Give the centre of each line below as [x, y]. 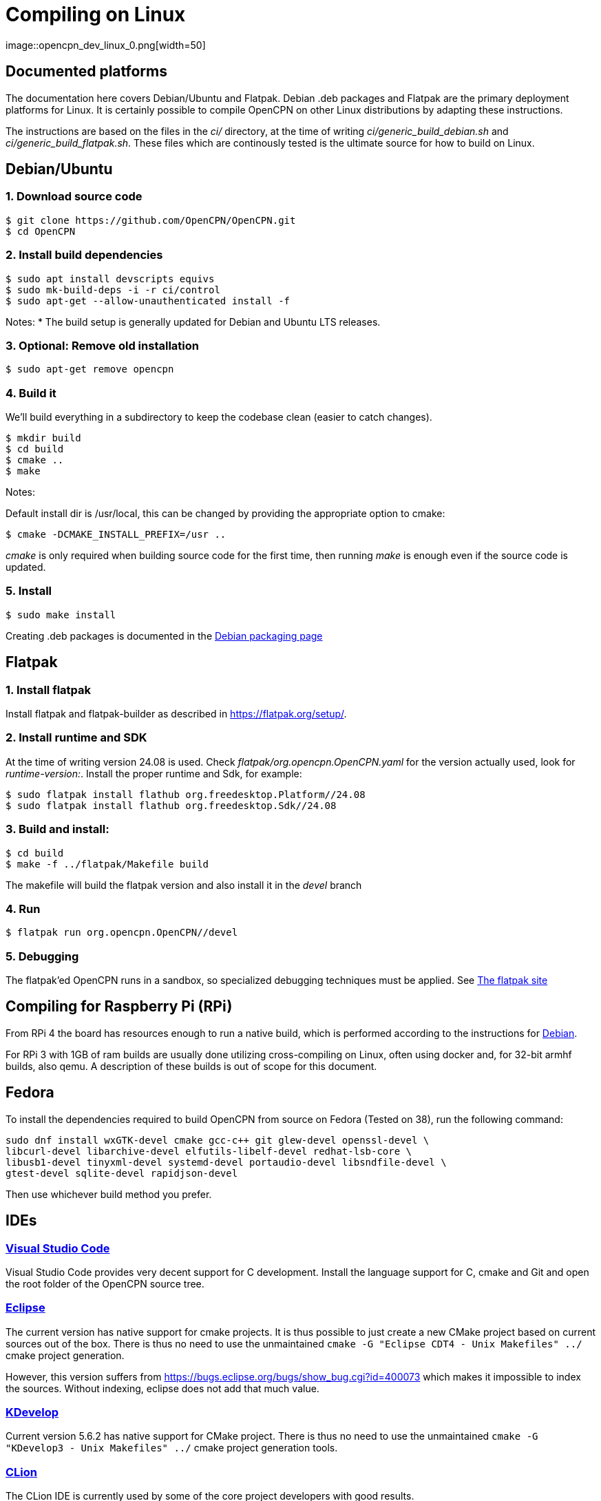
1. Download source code [74, 197]
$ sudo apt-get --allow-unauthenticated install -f [148, 301]
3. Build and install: [57, 829]
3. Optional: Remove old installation [102, 345]
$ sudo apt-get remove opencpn [90, 369]
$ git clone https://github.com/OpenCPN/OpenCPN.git [151, 220]
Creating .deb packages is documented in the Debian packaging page [164, 636]
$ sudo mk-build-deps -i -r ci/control [113, 290]
